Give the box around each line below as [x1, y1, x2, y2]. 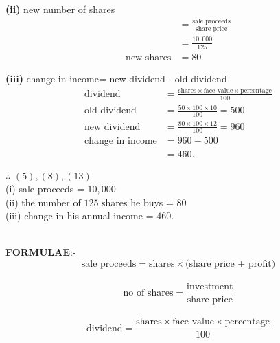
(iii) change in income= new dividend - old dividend [5, 71, 227, 85]
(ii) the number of [5, 195, 81, 209]
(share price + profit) [185, 259, 276, 269]
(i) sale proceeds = [5, 181, 84, 196]
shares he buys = [102, 195, 174, 209]
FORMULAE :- [5, 245, 76, 259]
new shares [126, 52, 172, 63]
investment [187, 281, 233, 291]
